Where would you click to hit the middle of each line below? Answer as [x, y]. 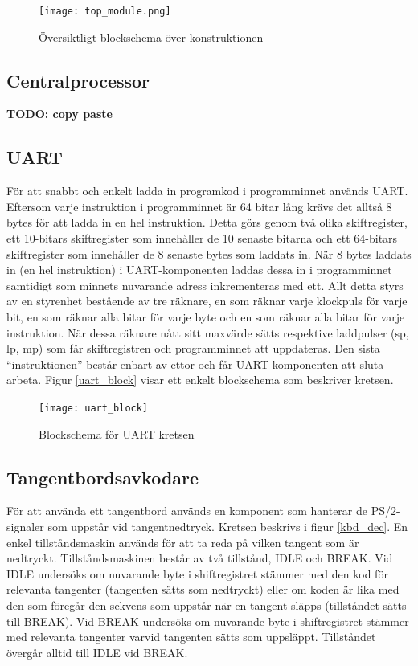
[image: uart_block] [94, 408]
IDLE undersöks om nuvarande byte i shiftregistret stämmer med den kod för [197, 573]
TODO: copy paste [59, 114]
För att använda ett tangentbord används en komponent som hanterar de [187, 511]
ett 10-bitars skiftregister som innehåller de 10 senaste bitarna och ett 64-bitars [202, 238]
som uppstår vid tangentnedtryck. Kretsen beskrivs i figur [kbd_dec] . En [228, 527]
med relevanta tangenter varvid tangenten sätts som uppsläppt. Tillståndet [191, 637]
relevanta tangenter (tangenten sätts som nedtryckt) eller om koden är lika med [203, 589]
